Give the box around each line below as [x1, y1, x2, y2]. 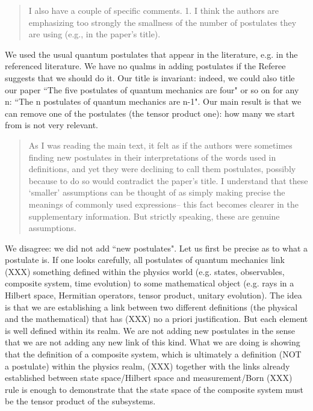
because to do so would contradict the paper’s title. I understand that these [28, 174, 308, 187]
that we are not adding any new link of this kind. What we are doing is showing [5, 336, 300, 348]
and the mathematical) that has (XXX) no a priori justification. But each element [5, 312, 308, 325]
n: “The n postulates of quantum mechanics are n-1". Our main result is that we [5, 95, 302, 108]
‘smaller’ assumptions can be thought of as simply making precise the [28, 186, 285, 199]
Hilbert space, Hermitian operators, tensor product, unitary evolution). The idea [5, 289, 302, 301]
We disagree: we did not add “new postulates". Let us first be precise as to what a [5, 241, 308, 254]
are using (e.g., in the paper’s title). [28, 28, 161, 40]
